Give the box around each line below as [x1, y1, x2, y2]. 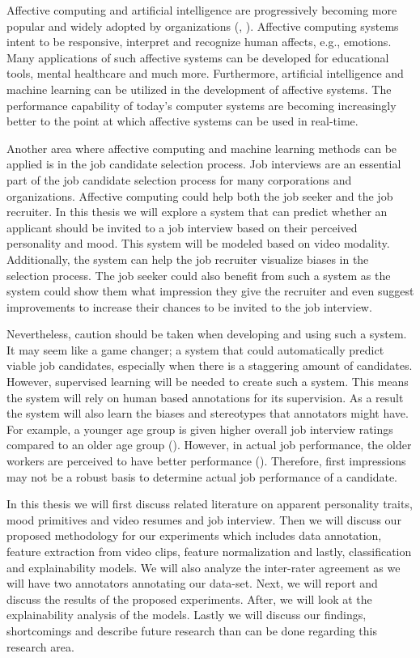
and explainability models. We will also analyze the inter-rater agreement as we [6, 558, 401, 575]
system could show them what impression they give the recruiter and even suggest [6, 282, 414, 299]
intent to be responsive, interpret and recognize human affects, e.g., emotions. [6, 33, 392, 50]
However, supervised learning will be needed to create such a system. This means [6, 373, 409, 390]
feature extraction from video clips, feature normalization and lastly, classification [6, 543, 412, 559]
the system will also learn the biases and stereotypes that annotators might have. [6, 405, 409, 422]
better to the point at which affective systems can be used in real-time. [6, 112, 358, 129]
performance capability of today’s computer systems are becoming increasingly [6, 96, 397, 113]
